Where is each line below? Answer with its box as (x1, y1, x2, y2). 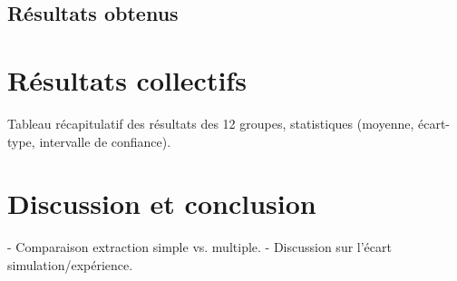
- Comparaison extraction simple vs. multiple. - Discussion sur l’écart (7, 237, 392, 257)
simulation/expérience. (7, 255, 133, 274)
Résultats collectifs (7, 61, 247, 98)
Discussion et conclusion (7, 185, 316, 222)
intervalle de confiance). (39, 131, 171, 150)
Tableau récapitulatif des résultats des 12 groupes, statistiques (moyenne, (7, 113, 414, 132)
